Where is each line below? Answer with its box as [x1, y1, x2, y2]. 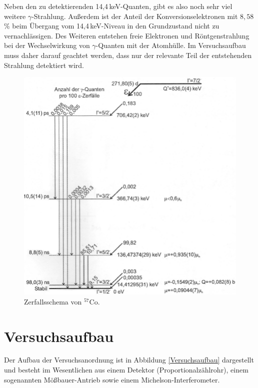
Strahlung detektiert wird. [4, 59, 84, 70]
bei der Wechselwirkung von [4, 40, 90, 50]
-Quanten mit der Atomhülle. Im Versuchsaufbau [95, 40, 246, 50]
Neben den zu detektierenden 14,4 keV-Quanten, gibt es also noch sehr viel [4, 1, 232, 11]
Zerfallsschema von [24, 296, 82, 306]
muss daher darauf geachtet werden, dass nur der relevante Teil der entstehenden [4, 49, 252, 60]
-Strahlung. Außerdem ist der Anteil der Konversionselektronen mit [31, 10, 238, 21]
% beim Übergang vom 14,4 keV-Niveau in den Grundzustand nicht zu [4, 20, 219, 31]
